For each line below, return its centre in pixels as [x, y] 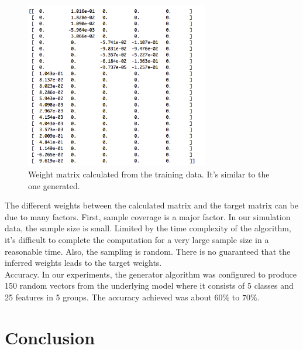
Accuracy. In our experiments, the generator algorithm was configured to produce [151, 274]
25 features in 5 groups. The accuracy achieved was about [108, 297]
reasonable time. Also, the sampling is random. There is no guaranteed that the [148, 251]
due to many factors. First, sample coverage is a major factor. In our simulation [148, 216]
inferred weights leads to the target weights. [83, 263]
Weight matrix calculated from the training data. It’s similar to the [149, 174]
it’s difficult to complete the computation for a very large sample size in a [137, 239]
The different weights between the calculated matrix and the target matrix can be [151, 205]
